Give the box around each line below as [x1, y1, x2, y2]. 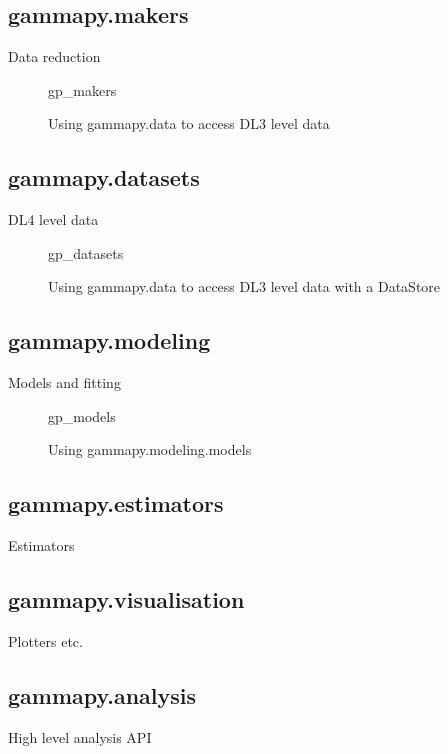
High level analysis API [8, 726, 152, 747]
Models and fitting [8, 372, 121, 393]
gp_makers [48, 79, 117, 100]
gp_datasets [48, 242, 124, 263]
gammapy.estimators [8, 488, 224, 519]
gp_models [48, 405, 116, 426]
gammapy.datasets [8, 162, 200, 193]
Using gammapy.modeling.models [48, 439, 252, 460]
